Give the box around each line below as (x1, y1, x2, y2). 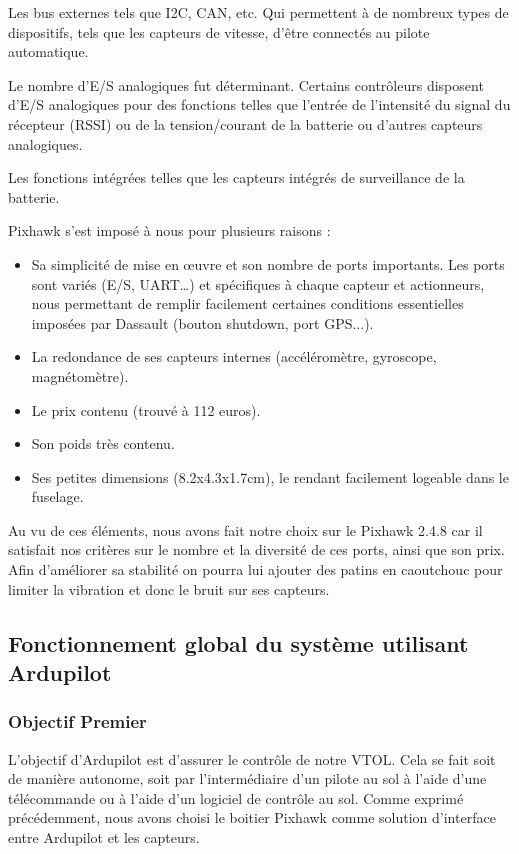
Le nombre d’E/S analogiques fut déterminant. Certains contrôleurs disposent (8, 74, 484, 95)
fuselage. (31, 486, 84, 507)
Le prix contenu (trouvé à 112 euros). (31, 399, 261, 420)
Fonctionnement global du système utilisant (8, 627, 469, 658)
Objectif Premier (8, 709, 147, 734)
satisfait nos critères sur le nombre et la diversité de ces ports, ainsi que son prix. (8, 539, 505, 560)
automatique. (8, 41, 89, 62)
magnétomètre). (31, 365, 129, 386)
